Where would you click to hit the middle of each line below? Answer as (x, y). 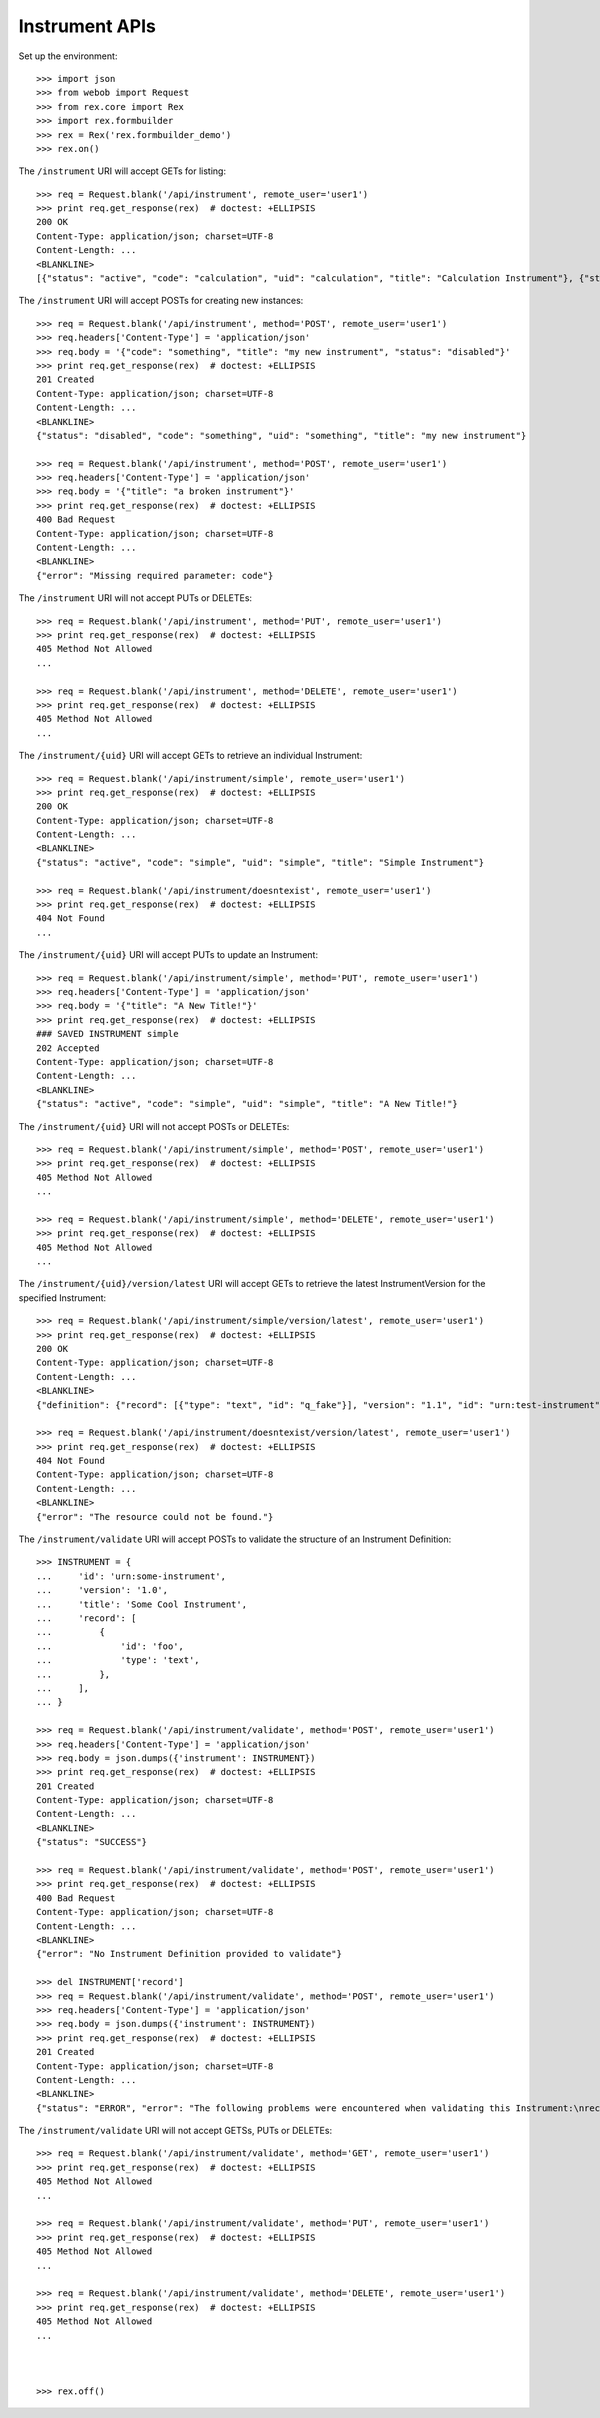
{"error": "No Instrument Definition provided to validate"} (189, 1954)
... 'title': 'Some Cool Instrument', (142, 1604)
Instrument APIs (87, 26)
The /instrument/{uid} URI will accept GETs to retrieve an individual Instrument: (190, 756)
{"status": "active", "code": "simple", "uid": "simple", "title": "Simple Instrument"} (260, 862)
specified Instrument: (62, 1297)
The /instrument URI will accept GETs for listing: (122, 171)
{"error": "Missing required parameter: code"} (155, 575)
